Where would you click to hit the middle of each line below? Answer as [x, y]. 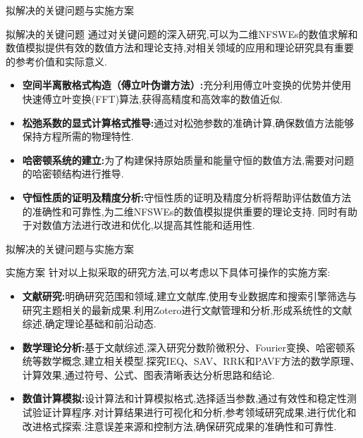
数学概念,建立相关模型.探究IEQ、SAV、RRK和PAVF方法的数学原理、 [201, 361]
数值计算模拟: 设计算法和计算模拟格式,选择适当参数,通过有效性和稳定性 [185, 398]
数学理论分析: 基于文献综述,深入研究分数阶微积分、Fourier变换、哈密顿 [184, 347]
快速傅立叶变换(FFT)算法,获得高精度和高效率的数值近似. [152, 98]
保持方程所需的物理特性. [78, 136]
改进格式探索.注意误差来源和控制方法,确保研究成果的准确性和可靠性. [179, 426]
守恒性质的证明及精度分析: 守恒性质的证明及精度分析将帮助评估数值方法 [187, 197]
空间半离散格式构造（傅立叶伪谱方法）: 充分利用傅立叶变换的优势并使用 [187, 85]
